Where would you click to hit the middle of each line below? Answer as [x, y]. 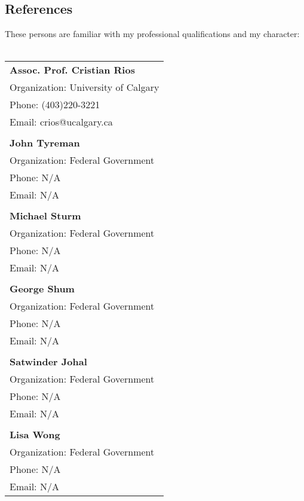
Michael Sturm [45, 216]
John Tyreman [45, 143]
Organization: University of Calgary [85, 87]
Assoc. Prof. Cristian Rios [72, 70]
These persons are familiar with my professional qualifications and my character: [152, 34]
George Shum [42, 289]
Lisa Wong [35, 435]
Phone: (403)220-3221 [55, 105]
